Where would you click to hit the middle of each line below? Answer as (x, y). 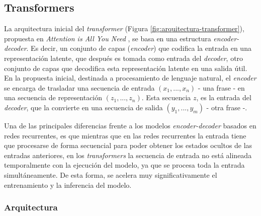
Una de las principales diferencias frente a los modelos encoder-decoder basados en (130, 125)
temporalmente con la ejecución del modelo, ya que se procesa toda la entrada (124, 165)
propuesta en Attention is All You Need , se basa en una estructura (108, 38)
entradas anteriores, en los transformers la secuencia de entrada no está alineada (128, 155)
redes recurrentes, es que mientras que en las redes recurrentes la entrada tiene (125, 135)
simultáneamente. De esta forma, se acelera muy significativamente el (111, 174)
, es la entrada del (224, 97)
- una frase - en (221, 87)
